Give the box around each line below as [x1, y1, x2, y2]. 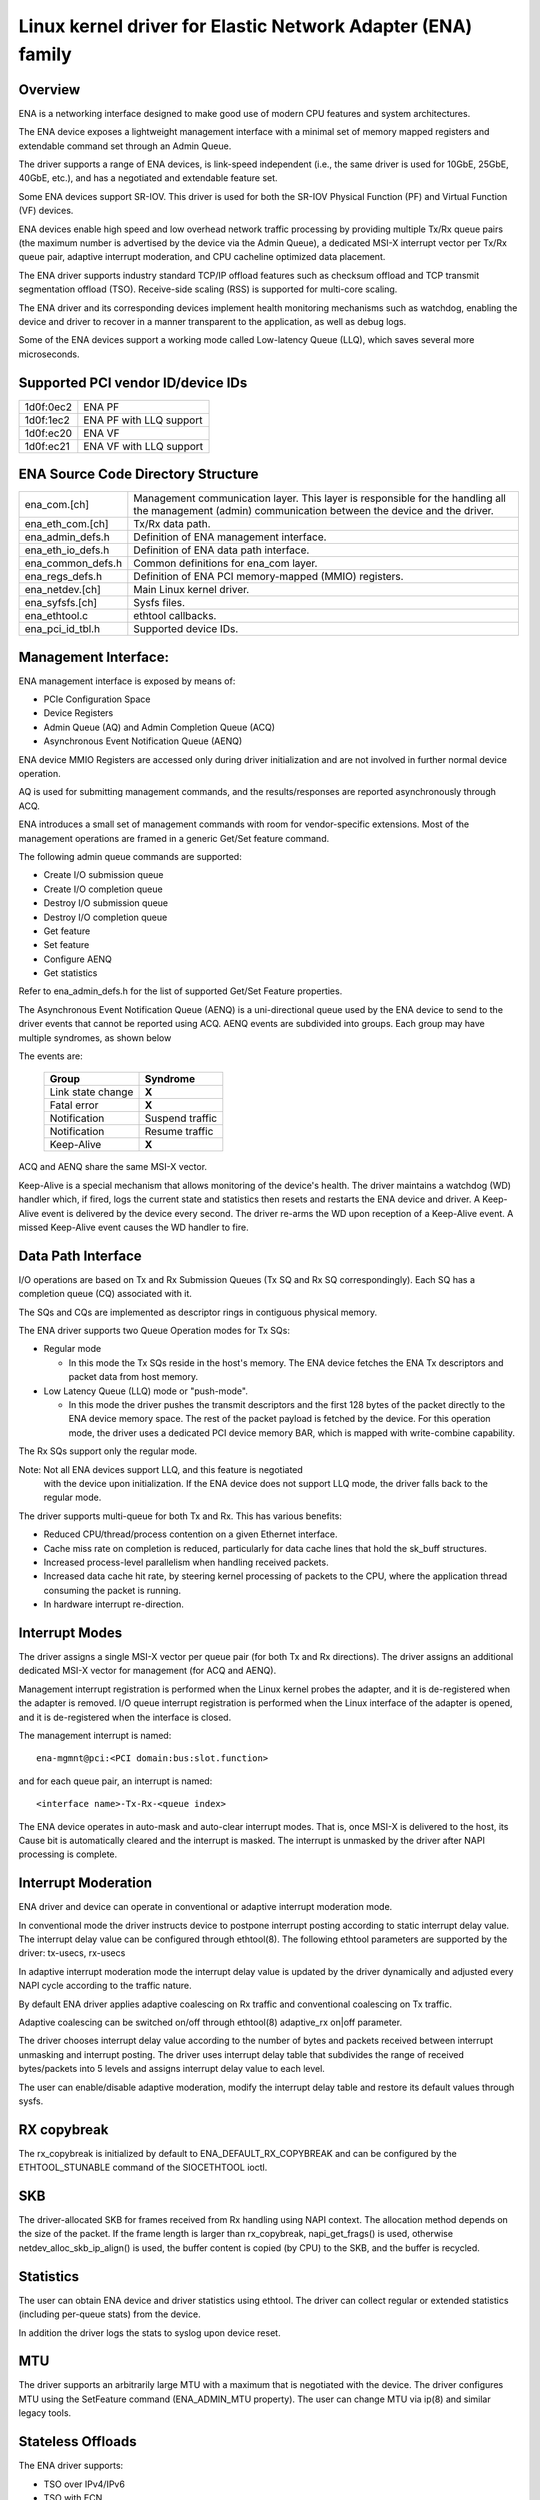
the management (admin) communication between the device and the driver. [133, 504, 494, 518]
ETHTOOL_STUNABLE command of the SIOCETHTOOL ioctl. [18, 2161, 268, 2174]
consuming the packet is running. [43, 1584, 182, 1596]
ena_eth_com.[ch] [24, 517, 109, 531]
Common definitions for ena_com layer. [133, 556, 318, 570]
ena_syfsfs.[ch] [24, 596, 98, 610]
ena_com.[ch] [24, 498, 90, 512]
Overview [18, 81, 81, 98]
